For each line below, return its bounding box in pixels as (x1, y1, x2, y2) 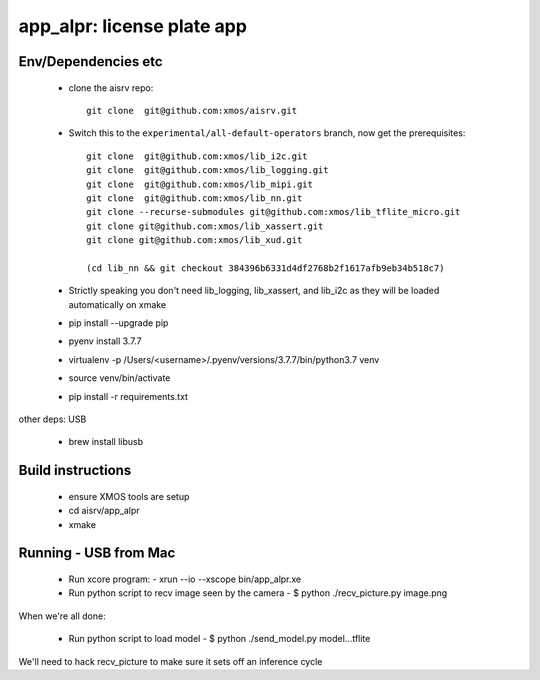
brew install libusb (68, 436, 144, 448)
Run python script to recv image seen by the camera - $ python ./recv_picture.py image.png (68, 587, 448, 599)
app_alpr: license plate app (18, 15, 247, 37)
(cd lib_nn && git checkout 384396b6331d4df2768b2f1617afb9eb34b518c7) (86, 262, 445, 274)
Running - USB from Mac (18, 545, 176, 562)
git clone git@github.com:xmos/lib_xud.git (86, 235, 303, 246)
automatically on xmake (68, 298, 167, 310)
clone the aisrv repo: (68, 81, 154, 94)
